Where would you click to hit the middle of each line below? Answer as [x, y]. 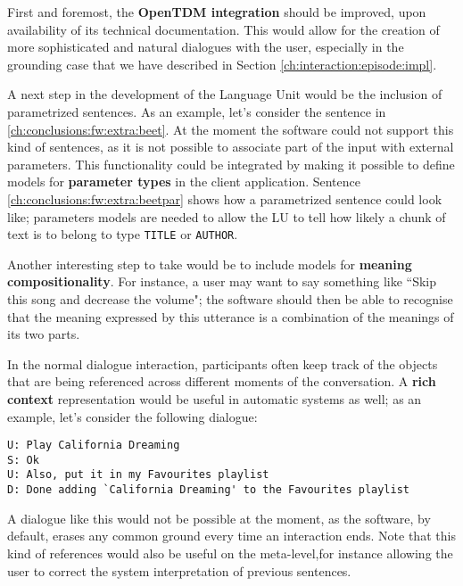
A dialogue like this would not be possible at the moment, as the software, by [219, 518]
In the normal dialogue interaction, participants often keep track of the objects [223, 363]
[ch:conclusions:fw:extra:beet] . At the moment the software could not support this [231, 129]
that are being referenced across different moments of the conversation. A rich [222, 381]
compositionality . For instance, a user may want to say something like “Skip [222, 281]
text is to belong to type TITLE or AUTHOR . [123, 234]
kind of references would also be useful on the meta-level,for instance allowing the [230, 553]
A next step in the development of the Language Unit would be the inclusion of [225, 94]
